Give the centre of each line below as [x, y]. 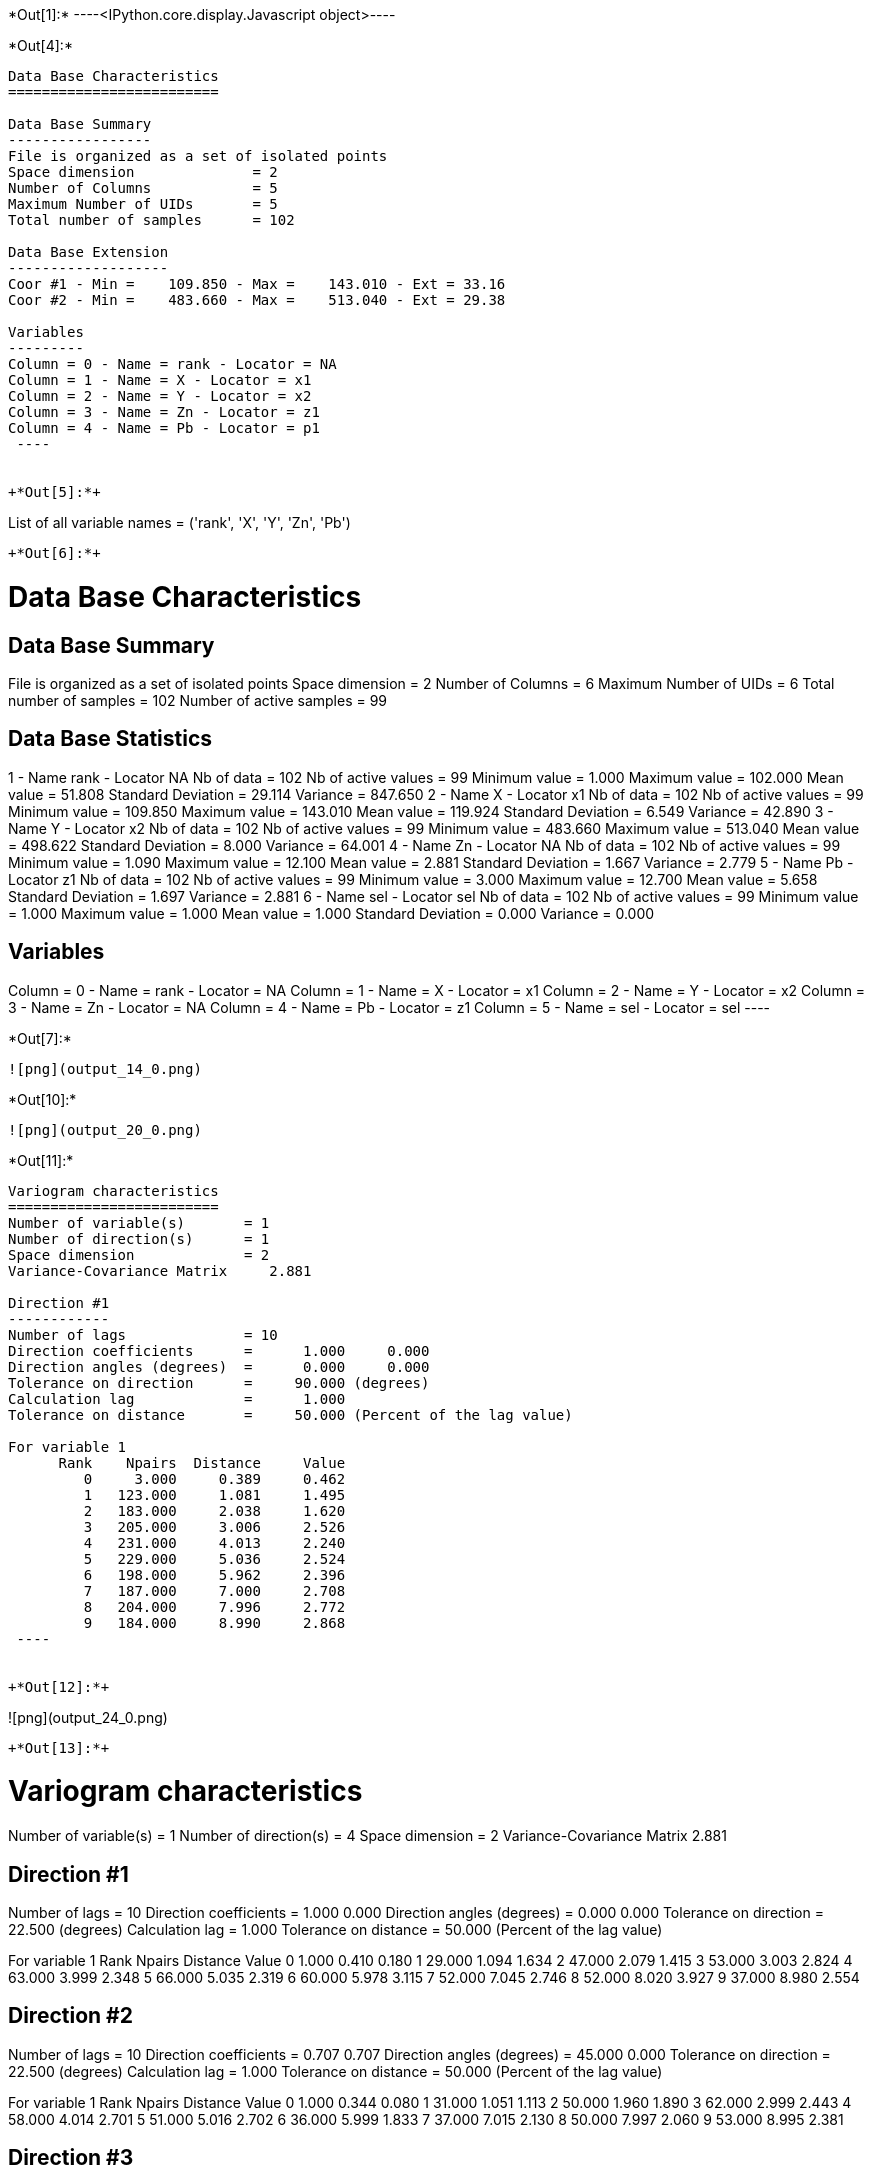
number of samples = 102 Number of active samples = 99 [198, 700]
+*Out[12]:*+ [59, 1686]
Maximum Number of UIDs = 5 [143, 204]
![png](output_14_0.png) [105, 1068]
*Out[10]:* [42, 1099]
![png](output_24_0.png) [88, 1717]
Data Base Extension [88, 252]
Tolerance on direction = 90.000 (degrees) [219, 1382]
